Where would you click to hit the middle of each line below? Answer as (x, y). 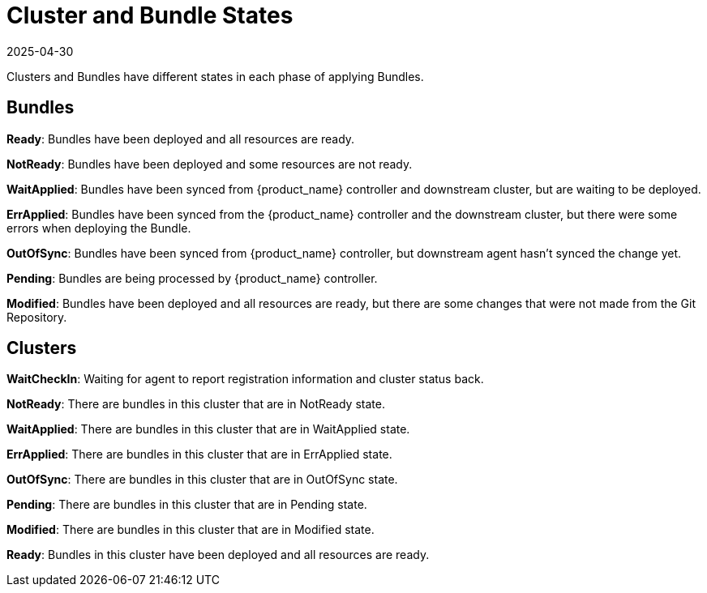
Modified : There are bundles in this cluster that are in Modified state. (191, 530)
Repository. (37, 317)
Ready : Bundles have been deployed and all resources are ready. (181, 139)
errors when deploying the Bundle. (99, 228)
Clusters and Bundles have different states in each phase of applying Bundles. (215, 76)
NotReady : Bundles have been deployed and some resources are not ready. (210, 164)
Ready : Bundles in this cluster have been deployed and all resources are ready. (218, 555)
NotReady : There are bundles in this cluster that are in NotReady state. (196, 404)
